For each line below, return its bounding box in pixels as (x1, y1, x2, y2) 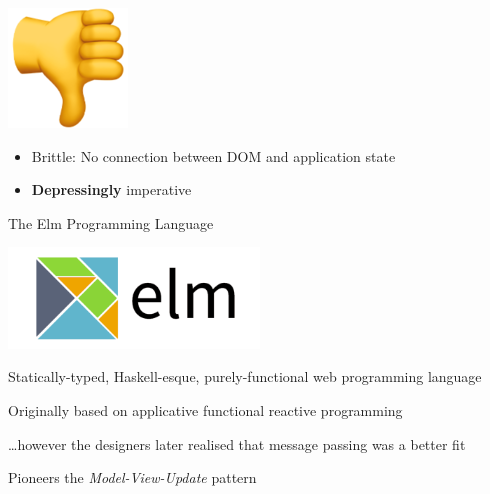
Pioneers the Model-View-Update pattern (8, 467, 257, 488)
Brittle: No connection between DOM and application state (31, 145, 396, 166)
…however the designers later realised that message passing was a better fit (8, 433, 466, 454)
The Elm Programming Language (8, 212, 214, 233)
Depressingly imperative (31, 179, 192, 200)
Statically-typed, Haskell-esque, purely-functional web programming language (8, 366, 482, 387)
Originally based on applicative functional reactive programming (8, 400, 403, 421)
